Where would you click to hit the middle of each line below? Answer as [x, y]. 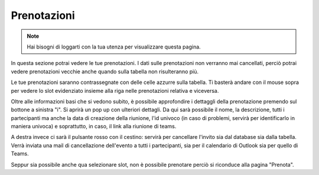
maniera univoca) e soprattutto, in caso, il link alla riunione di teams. [94, 127]
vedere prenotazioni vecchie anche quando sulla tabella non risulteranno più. [105, 72]
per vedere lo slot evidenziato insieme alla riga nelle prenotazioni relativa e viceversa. [115, 90]
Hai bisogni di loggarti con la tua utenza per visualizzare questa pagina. [114, 47]
